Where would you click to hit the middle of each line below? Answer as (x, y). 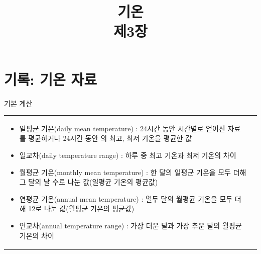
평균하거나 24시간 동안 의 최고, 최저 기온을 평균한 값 (110, 138)
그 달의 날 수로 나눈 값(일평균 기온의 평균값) (89, 182)
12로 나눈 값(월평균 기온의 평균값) (81, 208)
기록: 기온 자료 (50, 79)
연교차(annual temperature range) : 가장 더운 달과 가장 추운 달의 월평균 (130, 225)
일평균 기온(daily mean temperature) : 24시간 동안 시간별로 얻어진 (122, 128)
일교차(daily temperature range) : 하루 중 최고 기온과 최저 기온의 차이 (128, 155)
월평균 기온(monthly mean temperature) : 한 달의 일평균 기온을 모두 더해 (133, 172)
